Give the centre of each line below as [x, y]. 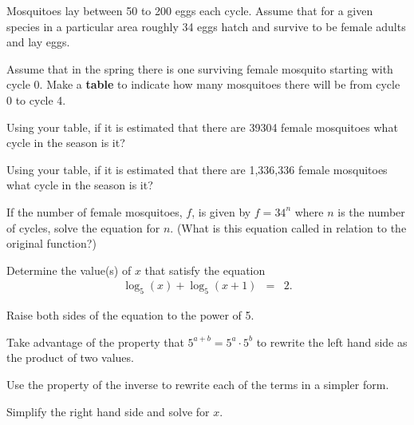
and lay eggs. [38, 42]
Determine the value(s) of [69, 270]
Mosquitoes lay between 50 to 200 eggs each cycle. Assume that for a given [190, 10]
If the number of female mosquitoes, [95, 211]
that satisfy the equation [205, 270]
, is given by [221, 211]
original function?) [51, 243]
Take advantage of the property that [95, 342]
